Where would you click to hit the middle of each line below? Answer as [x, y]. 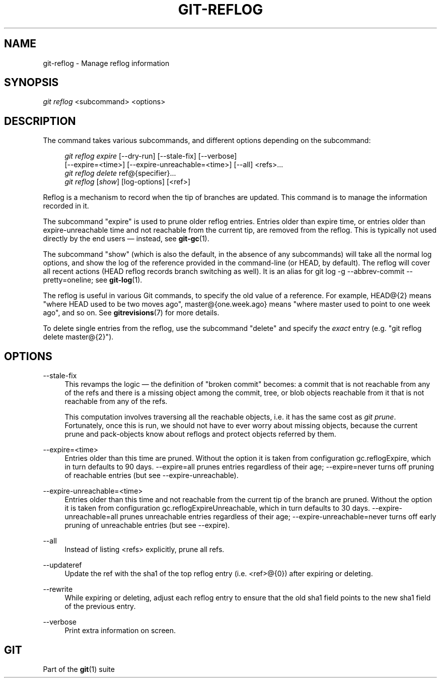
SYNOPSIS [31, 83]
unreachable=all [91, 517]
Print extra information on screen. [120, 631]
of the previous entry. [100, 606]
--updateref [62, 565]
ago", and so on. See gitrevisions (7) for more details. [131, 313]
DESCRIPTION [40, 121]
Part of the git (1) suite [79, 669]
